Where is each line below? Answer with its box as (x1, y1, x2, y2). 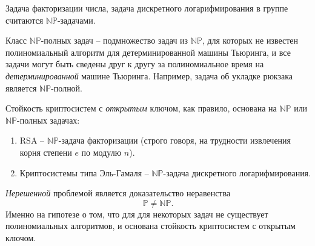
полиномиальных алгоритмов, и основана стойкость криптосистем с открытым (5, 219, 296, 232)
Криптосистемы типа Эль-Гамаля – (19, 166, 149, 179)
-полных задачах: (17, 113, 80, 126)
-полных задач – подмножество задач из (41, 34, 188, 47)
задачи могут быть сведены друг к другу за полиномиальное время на (5, 58, 264, 70)
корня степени (19, 145, 72, 158)
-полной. (51, 81, 83, 94)
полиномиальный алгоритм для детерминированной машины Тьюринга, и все (5, 45, 291, 58)
